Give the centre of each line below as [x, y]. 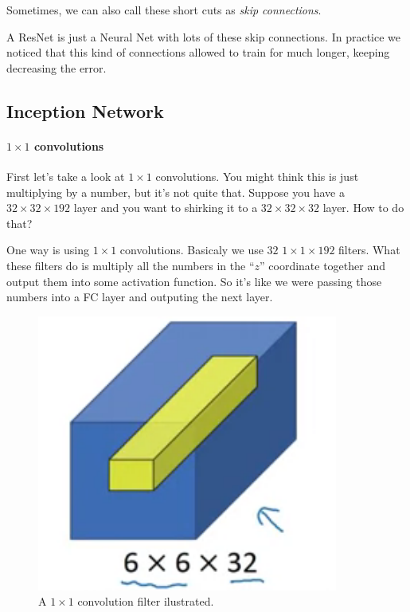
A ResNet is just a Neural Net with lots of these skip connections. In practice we [204, 36]
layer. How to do [363, 208]
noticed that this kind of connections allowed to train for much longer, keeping [198, 52]
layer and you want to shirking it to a [166, 208]
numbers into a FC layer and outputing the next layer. [140, 297]
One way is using [48, 250]
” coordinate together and [322, 265]
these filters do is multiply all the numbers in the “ [131, 265]
